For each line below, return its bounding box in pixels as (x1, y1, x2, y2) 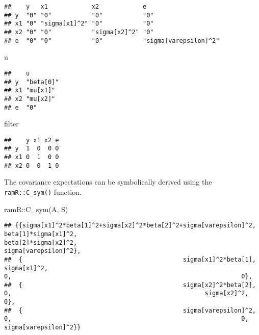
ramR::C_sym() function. (4, 186, 82, 197)
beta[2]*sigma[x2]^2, (4, 239, 77, 246)
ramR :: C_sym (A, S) (4, 203, 68, 214)
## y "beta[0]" (4, 78, 59, 86)
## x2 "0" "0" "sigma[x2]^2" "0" (4, 28, 154, 36)
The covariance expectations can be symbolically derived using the (4, 176, 212, 187)
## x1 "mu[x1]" (4, 87, 56, 94)
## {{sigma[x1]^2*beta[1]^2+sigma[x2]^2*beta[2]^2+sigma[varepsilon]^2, (4, 222, 256, 229)
